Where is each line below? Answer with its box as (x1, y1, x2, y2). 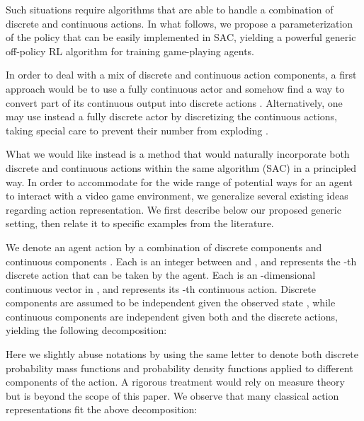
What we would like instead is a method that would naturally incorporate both (6, 146, 350, 161)
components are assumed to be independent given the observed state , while (6, 295, 336, 310)
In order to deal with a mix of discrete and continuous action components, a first (6, 67, 357, 82)
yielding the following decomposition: (6, 323, 167, 338)
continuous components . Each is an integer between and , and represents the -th (6, 253, 357, 268)
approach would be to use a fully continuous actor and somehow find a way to (6, 81, 345, 96)
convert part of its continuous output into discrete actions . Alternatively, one (6, 95, 343, 110)
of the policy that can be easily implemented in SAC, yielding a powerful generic (6, 30, 356, 45)
